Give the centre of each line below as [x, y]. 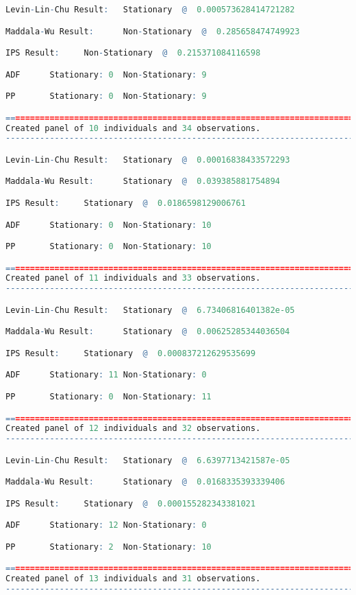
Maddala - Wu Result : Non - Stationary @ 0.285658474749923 [153, 31]
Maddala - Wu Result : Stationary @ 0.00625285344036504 [148, 332]
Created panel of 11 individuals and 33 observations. [133, 278]
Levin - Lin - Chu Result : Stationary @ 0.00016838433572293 [148, 160]
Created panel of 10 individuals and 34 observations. [133, 128]
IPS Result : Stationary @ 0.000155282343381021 [131, 503]
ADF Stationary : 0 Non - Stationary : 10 [109, 225]
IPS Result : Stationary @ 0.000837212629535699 [131, 353]
